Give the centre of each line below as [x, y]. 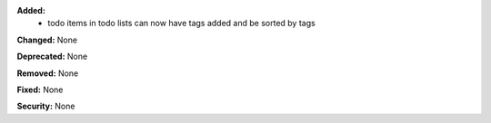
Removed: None [48, 73]
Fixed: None [40, 90]
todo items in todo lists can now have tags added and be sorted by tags [181, 24]
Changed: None [47, 40]
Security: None [46, 106]
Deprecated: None [52, 57]
